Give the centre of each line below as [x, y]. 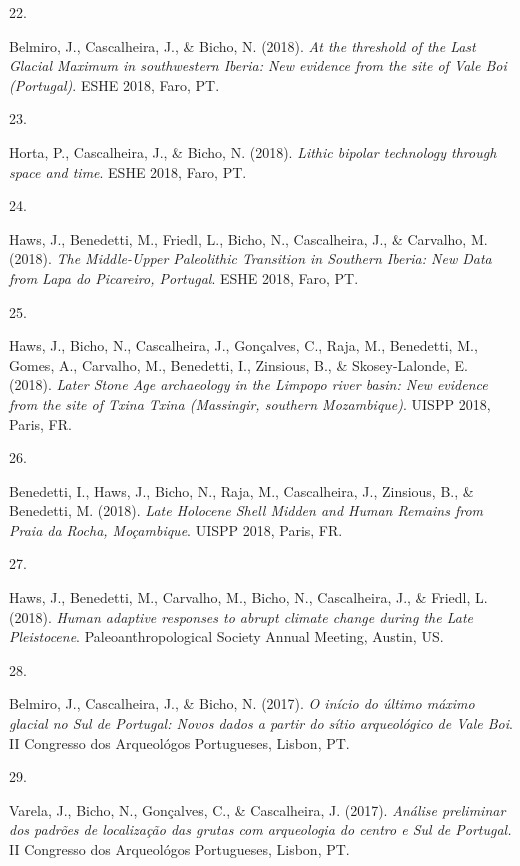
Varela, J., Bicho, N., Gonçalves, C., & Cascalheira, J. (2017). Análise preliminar [257, 809]
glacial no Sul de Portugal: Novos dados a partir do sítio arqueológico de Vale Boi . [261, 723]
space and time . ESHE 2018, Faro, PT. [128, 171]
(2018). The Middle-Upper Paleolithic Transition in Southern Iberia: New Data [250, 258]
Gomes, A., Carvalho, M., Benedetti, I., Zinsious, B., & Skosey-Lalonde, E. [238, 364]
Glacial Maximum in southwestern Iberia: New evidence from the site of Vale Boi [258, 65]
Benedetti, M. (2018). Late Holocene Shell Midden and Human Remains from [246, 510]
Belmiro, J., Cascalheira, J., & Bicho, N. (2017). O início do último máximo [242, 703]
